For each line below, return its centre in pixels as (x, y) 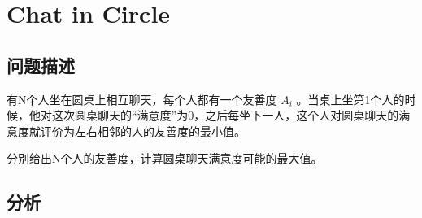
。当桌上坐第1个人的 (350, 99)
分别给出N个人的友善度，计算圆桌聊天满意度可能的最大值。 (165, 158)
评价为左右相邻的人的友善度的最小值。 (143, 131)
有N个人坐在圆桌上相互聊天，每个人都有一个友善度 (142, 99)
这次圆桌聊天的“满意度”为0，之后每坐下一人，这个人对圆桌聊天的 (225, 115)
